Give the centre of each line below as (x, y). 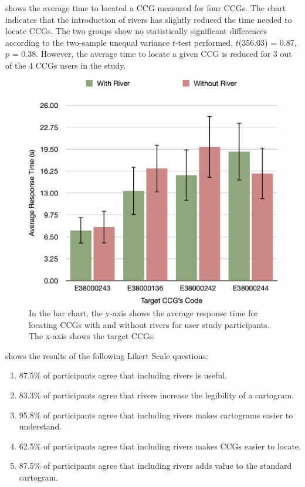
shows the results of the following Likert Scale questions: (107, 355)
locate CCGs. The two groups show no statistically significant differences (136, 31)
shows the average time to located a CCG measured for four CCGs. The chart (146, 8)
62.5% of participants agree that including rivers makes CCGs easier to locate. (160, 446)
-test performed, (204, 42)
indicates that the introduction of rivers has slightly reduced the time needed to (149, 19)
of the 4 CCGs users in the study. (66, 65)
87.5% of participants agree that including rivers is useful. (123, 375)
